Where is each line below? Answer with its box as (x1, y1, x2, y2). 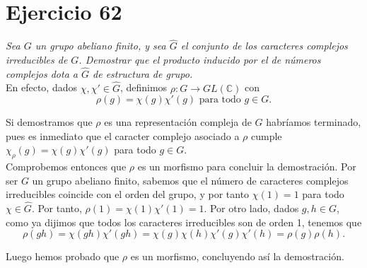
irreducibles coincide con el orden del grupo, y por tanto (6, 187, 250, 202)
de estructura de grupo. (93, 66, 193, 81)
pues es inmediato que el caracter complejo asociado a (6, 128, 240, 143)
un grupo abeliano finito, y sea (35, 38, 166, 53)
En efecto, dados (6, 80, 77, 95)
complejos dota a (6, 66, 78, 81)
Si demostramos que (6, 115, 93, 129)
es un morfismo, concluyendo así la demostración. (130, 249, 344, 264)
